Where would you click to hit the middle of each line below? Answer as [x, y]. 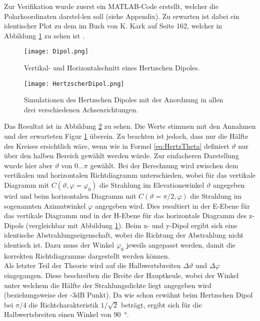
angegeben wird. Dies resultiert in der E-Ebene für [172, 205]
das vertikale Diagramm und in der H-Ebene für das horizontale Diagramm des [125, 215]
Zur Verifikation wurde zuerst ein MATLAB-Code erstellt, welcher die [111, 6]
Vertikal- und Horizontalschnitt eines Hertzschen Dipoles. [112, 68]
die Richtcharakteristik [63, 304]
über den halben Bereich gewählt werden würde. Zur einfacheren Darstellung [122, 156]
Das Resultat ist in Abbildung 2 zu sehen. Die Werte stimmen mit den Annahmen [130, 126]
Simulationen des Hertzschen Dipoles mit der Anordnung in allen [124, 100]
